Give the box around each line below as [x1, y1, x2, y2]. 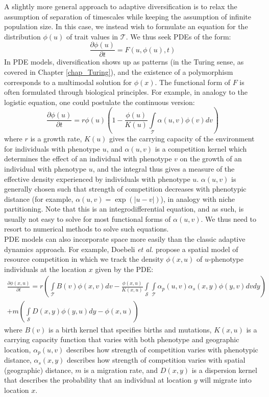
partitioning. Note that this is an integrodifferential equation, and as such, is [4, 203, 244, 214]
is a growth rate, [30, 133, 82, 144]
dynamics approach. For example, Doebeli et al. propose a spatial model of [4, 243, 238, 254]
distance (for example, [4, 193, 74, 204]
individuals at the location [4, 263, 87, 274]
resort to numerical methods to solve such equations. [4, 223, 169, 234]
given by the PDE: [95, 263, 154, 274]
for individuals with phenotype [4, 143, 101, 154]
